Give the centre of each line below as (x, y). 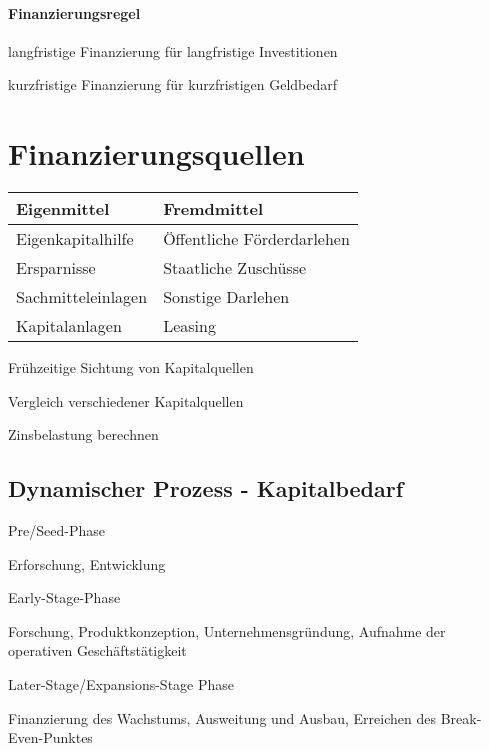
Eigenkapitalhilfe (75, 239)
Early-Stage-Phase (64, 597)
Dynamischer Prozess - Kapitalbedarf (206, 488)
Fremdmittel (213, 209)
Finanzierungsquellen (156, 153)
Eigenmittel (63, 209)
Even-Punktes (50, 737)
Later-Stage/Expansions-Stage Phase (121, 684)
